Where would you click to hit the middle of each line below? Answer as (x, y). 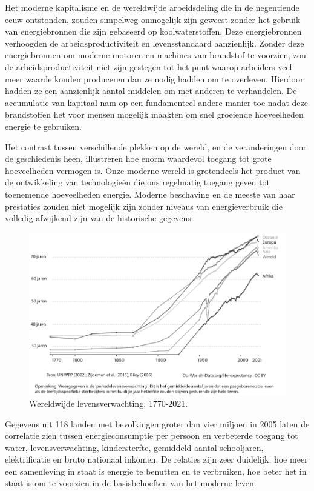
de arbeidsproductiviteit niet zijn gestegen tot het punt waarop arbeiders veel (149, 66)
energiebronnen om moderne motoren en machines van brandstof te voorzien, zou (155, 55)
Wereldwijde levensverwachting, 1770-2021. (109, 403)
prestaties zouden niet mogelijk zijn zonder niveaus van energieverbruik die (144, 206)
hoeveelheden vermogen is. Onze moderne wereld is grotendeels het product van (153, 170)
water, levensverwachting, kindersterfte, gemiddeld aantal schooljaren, (134, 447)
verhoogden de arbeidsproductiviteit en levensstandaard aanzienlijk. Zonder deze (155, 43)
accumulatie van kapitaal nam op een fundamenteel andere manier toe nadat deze (156, 102)
